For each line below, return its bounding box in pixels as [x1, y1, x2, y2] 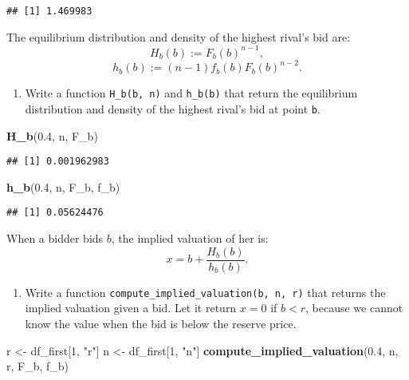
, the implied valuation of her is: [111, 230, 269, 247]
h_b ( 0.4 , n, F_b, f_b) [6, 178, 120, 195]
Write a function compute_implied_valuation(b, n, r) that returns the [25, 283, 386, 300]
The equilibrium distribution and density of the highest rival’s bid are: [6, 28, 351, 45]
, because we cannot [305, 299, 403, 316]
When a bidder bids [6, 230, 104, 247]
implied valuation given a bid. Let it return [25, 299, 237, 316]
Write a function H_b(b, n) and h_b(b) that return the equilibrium [25, 85, 358, 101]
